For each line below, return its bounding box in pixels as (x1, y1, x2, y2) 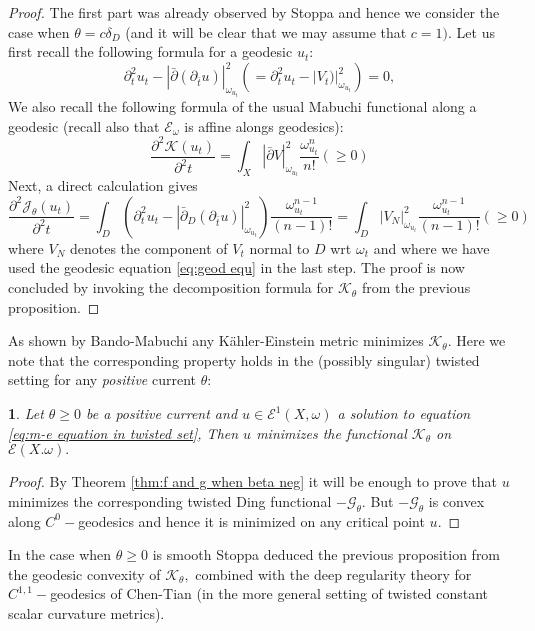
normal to (249, 237, 310, 258)
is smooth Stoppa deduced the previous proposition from (152, 544, 501, 565)
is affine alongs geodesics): (184, 115, 344, 136)
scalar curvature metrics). (8, 602, 165, 623)
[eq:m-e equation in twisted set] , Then (8, 422, 239, 443)
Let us (456, 21, 495, 42)
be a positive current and (86, 403, 238, 424)
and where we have (373, 237, 490, 258)
